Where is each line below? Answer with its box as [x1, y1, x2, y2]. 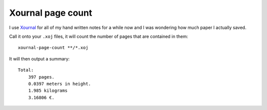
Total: [18, 67, 34, 73]
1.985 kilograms [28, 88, 68, 93]
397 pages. [28, 74, 55, 80]
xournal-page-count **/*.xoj [18, 45, 89, 51]
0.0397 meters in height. [28, 81, 91, 86]
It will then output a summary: [9, 55, 70, 61]
